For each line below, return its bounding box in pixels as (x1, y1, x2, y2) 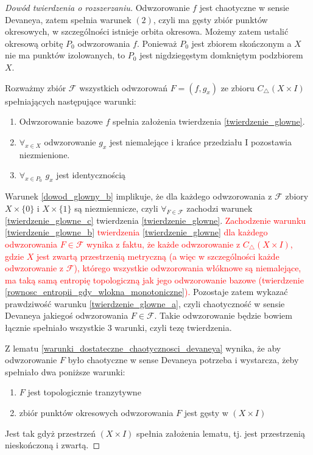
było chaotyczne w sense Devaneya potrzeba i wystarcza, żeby (68, 353, 299, 366)
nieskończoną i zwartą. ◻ (5, 439, 100, 451)
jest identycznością (56, 168, 126, 181)
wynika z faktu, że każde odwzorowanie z (86, 237, 241, 250)
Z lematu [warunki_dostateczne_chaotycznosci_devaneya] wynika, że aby (5, 341, 281, 354)
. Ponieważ (136, 36, 177, 49)
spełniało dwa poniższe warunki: (5, 365, 125, 378)
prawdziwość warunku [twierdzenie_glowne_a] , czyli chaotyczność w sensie (5, 297, 285, 310)
